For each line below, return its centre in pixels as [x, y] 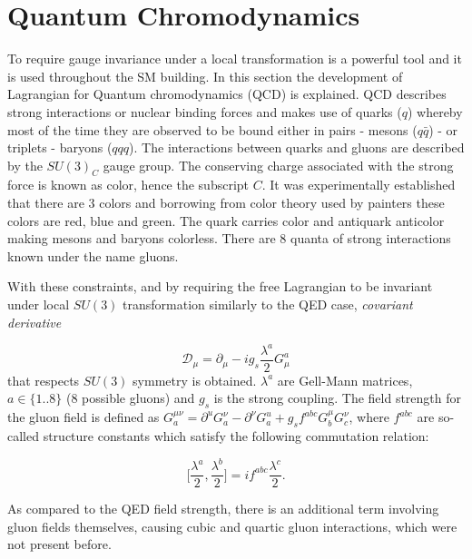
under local [39, 304]
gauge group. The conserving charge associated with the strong [278, 165]
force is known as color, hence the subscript [128, 185]
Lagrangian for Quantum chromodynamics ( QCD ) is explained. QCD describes [227, 94]
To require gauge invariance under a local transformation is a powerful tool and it [235, 59]
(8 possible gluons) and [130, 398]
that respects [44, 380]
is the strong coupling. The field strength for [338, 398]
